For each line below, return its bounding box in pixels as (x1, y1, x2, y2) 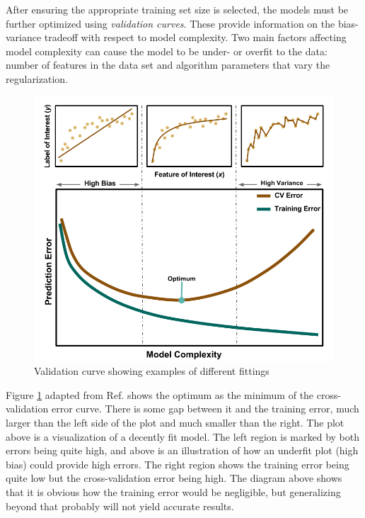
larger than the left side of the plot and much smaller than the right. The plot (6, 415, 344, 430)
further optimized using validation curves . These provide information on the (6, 16, 335, 30)
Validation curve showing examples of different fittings (34, 364, 270, 378)
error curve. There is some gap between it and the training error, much (51, 401, 359, 416)
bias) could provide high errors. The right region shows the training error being (6, 456, 349, 471)
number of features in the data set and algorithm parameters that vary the (6, 57, 330, 72)
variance (6, 30, 42, 45)
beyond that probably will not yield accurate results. (6, 498, 234, 513)
